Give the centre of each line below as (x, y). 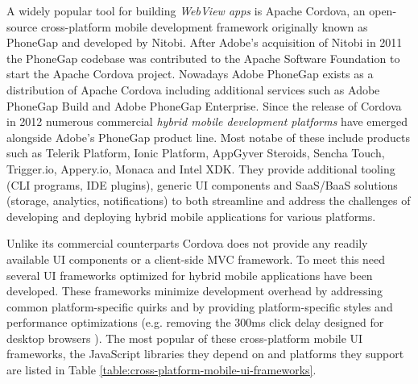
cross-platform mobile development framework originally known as (204, 26)
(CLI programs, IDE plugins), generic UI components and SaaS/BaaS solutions (202, 184)
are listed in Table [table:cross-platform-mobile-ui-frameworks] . (161, 370)
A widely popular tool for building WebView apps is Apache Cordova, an (186, 10)
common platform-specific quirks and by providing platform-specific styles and (200, 306)
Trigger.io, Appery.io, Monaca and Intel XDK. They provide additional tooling (201, 168)
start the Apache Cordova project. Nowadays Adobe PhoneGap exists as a (190, 74)
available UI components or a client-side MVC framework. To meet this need (196, 259)
